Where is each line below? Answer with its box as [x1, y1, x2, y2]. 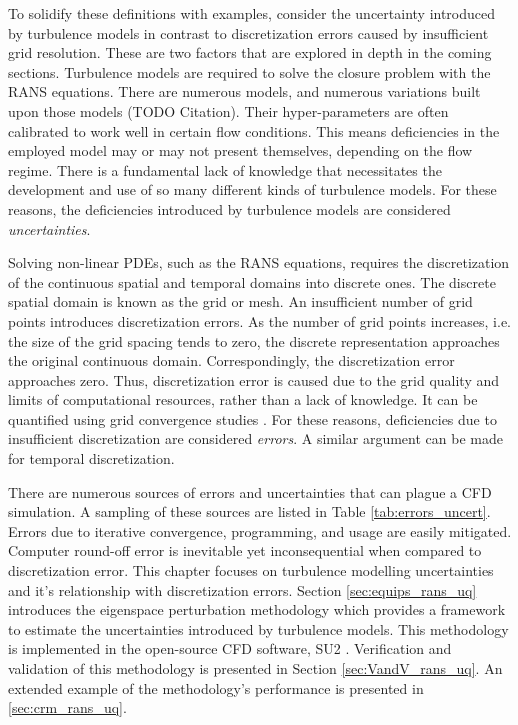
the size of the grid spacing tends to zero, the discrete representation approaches [8, 330, 500, 351]
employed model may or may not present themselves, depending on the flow [8, 140, 473, 161]
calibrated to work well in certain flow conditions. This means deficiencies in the [8, 120, 500, 141]
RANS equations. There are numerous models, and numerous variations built [8, 81, 481, 102]
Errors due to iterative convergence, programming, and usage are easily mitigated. [8, 520, 512, 541]
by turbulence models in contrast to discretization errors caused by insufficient [8, 22, 489, 43]
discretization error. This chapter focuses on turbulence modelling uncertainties [8, 560, 494, 581]
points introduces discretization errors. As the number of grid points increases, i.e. [8, 310, 511, 331]
